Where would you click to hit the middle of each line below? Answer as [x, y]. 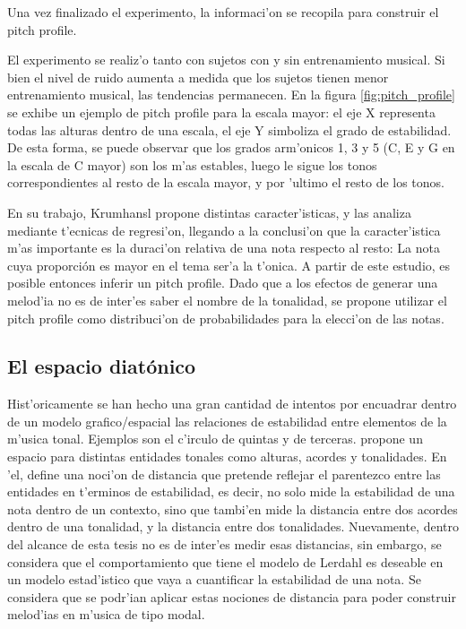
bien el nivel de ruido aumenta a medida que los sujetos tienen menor [198, 77]
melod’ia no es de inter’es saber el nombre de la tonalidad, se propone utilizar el [227, 300]
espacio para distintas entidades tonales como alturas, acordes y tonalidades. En [227, 457]
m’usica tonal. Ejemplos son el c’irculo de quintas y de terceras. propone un [215, 439]
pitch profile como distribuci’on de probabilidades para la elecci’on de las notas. [226, 318]
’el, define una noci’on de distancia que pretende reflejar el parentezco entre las [224, 474]
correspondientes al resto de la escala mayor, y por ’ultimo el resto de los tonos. [226, 182]
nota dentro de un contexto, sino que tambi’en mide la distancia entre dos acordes [233, 508]
